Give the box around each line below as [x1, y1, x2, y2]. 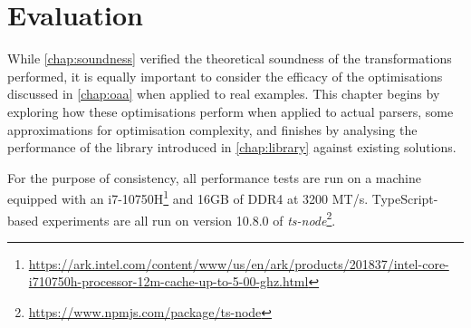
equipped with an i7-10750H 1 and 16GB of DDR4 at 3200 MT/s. [7, 187, 369, 207]
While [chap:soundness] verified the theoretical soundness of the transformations [7, 49, 452, 68]
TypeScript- [371, 188, 438, 207]
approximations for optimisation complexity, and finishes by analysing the [7, 120, 418, 139]
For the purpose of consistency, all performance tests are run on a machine [7, 168, 421, 187]
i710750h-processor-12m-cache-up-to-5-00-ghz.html [28, 272, 309, 291]
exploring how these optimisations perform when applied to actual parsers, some [7, 101, 454, 121]
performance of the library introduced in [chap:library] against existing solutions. [7, 138, 457, 157]
